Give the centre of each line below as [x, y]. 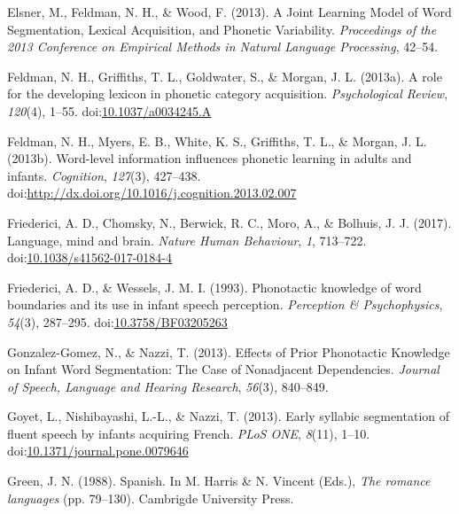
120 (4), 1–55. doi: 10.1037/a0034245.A [109, 110]
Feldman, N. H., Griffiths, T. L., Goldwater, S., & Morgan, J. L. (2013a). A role [225, 76]
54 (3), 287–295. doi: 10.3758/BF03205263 [117, 321]
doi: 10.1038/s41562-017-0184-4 [89, 257]
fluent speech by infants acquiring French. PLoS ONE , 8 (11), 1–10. [189, 433]
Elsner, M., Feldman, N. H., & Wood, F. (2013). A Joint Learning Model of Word [229, 12]
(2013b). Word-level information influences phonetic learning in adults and [210, 158]
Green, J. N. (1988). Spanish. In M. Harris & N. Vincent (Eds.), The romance [219, 481]
